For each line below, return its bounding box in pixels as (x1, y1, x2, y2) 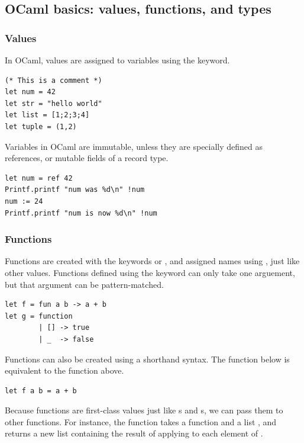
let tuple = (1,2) (5, 122, 77, 131)
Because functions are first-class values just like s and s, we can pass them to (5, 404, 283, 416)
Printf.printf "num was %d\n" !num (5, 185, 145, 194)
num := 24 (5, 197, 43, 206)
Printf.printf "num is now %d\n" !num (5, 208, 157, 217)
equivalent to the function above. (5, 364, 124, 377)
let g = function (5, 312, 73, 320)
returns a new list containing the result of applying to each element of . (5, 427, 263, 439)
